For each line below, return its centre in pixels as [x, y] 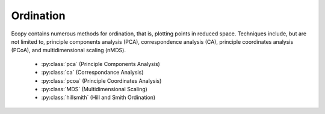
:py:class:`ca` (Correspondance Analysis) [92, 73]
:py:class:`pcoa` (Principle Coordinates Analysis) [101, 80]
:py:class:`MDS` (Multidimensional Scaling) [94, 89]
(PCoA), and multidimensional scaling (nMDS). [69, 50]
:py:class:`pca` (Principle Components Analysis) [101, 64]
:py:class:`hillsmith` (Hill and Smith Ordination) [98, 97]
